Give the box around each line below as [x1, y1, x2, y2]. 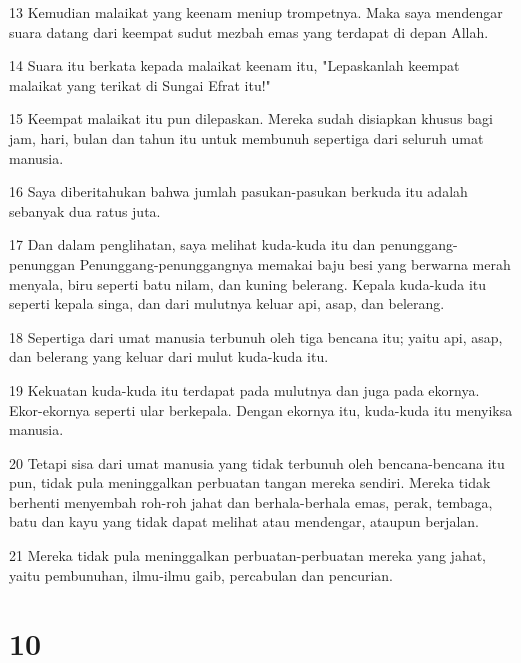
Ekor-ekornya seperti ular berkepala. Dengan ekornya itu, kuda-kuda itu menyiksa [9, 399, 513, 420]
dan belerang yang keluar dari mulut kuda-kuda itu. [9, 346, 329, 367]
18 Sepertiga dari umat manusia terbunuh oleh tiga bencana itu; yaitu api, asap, [9, 326, 503, 347]
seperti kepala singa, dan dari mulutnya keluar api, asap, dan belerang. [9, 293, 445, 314]
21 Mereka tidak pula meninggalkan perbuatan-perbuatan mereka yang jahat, [9, 545, 487, 566]
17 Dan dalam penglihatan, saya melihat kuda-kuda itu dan [9, 234, 376, 255]
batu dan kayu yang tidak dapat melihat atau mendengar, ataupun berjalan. [9, 511, 479, 532]
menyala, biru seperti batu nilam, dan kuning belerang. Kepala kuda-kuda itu [9, 273, 487, 294]
